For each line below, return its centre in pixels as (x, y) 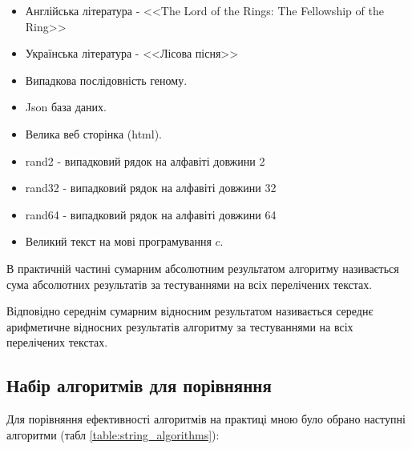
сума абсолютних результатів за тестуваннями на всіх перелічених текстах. (190, 284)
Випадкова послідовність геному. (106, 80)
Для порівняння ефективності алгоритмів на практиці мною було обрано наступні (206, 419)
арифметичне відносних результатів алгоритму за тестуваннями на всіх (180, 326)
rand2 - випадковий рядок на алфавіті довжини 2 (145, 160)
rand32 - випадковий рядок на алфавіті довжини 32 (151, 188)
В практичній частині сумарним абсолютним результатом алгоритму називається (203, 268)
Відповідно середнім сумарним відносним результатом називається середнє (190, 311)
